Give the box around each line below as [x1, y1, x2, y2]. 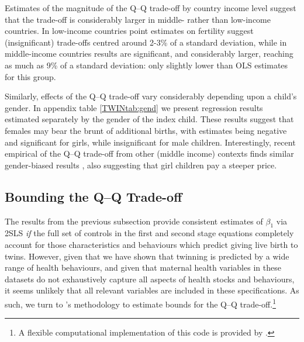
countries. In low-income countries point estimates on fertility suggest [5, 25, 254, 37]
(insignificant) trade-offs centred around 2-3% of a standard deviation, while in [5, 36, 287, 48]
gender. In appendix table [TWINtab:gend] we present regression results [5, 101, 263, 113]
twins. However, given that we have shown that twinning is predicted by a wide [5, 250, 289, 262]
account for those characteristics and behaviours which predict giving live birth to [5, 238, 298, 250]
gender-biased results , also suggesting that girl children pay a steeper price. [5, 158, 277, 171]
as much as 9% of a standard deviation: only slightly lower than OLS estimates [5, 58, 288, 71]
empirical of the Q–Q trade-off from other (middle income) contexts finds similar [5, 147, 294, 160]
